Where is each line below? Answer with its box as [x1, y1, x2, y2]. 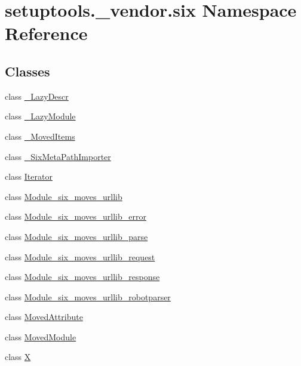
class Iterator [5, 170, 53, 183]
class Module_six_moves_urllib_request [5, 250, 155, 263]
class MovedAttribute [5, 310, 83, 323]
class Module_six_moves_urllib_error [5, 210, 146, 223]
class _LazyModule [5, 110, 76, 122]
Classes [5, 61, 50, 80]
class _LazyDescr [5, 90, 69, 102]
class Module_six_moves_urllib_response [5, 270, 160, 283]
